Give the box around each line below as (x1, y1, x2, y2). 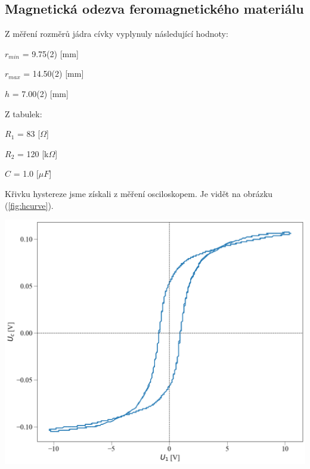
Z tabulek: (5, 107, 42, 120)
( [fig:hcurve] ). (5, 199, 54, 211)
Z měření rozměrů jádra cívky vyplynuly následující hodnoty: (5, 27, 228, 40)
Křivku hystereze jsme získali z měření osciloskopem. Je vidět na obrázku (5, 187, 273, 199)
